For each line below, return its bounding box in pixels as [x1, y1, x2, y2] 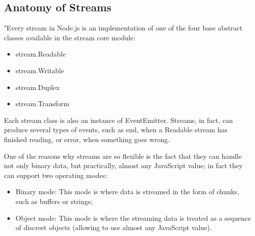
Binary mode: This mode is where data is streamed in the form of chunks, [15, 186, 239, 197]
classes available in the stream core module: [4, 32, 136, 42]
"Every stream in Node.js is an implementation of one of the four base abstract [4, 23, 243, 33]
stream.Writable [15, 65, 64, 75]
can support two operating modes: [4, 170, 108, 180]
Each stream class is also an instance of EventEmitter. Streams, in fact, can [4, 115, 233, 125]
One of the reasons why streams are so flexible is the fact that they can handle [4, 150, 242, 161]
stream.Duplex [15, 82, 60, 92]
